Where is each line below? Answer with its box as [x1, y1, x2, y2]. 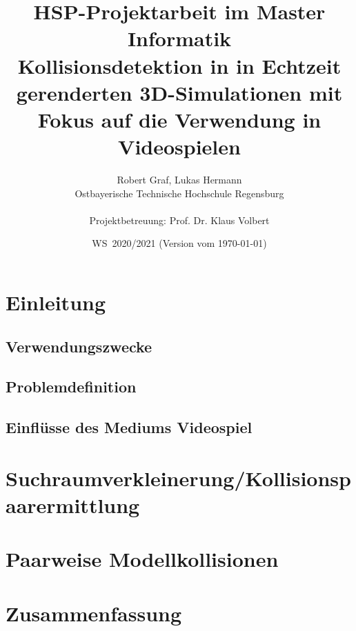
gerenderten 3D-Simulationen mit [16, 78, 343, 106]
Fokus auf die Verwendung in [37, 105, 322, 133]
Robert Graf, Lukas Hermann [117, 172, 242, 187]
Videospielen [118, 132, 241, 161]
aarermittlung [6, 490, 140, 519]
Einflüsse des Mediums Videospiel [6, 417, 253, 438]
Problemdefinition [6, 376, 137, 397]
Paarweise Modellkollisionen [6, 545, 279, 573]
